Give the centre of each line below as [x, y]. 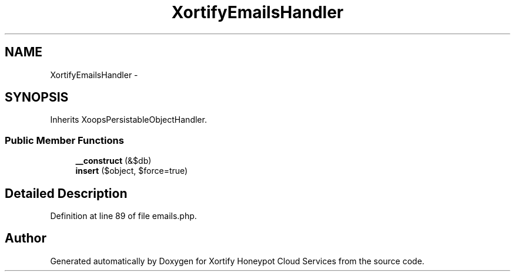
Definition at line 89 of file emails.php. [123, 216]
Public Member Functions [64, 140]
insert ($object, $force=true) [132, 171]
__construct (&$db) [113, 161]
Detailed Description [66, 193]
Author [26, 238]
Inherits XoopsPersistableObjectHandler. [128, 120]
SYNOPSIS [37, 97]
